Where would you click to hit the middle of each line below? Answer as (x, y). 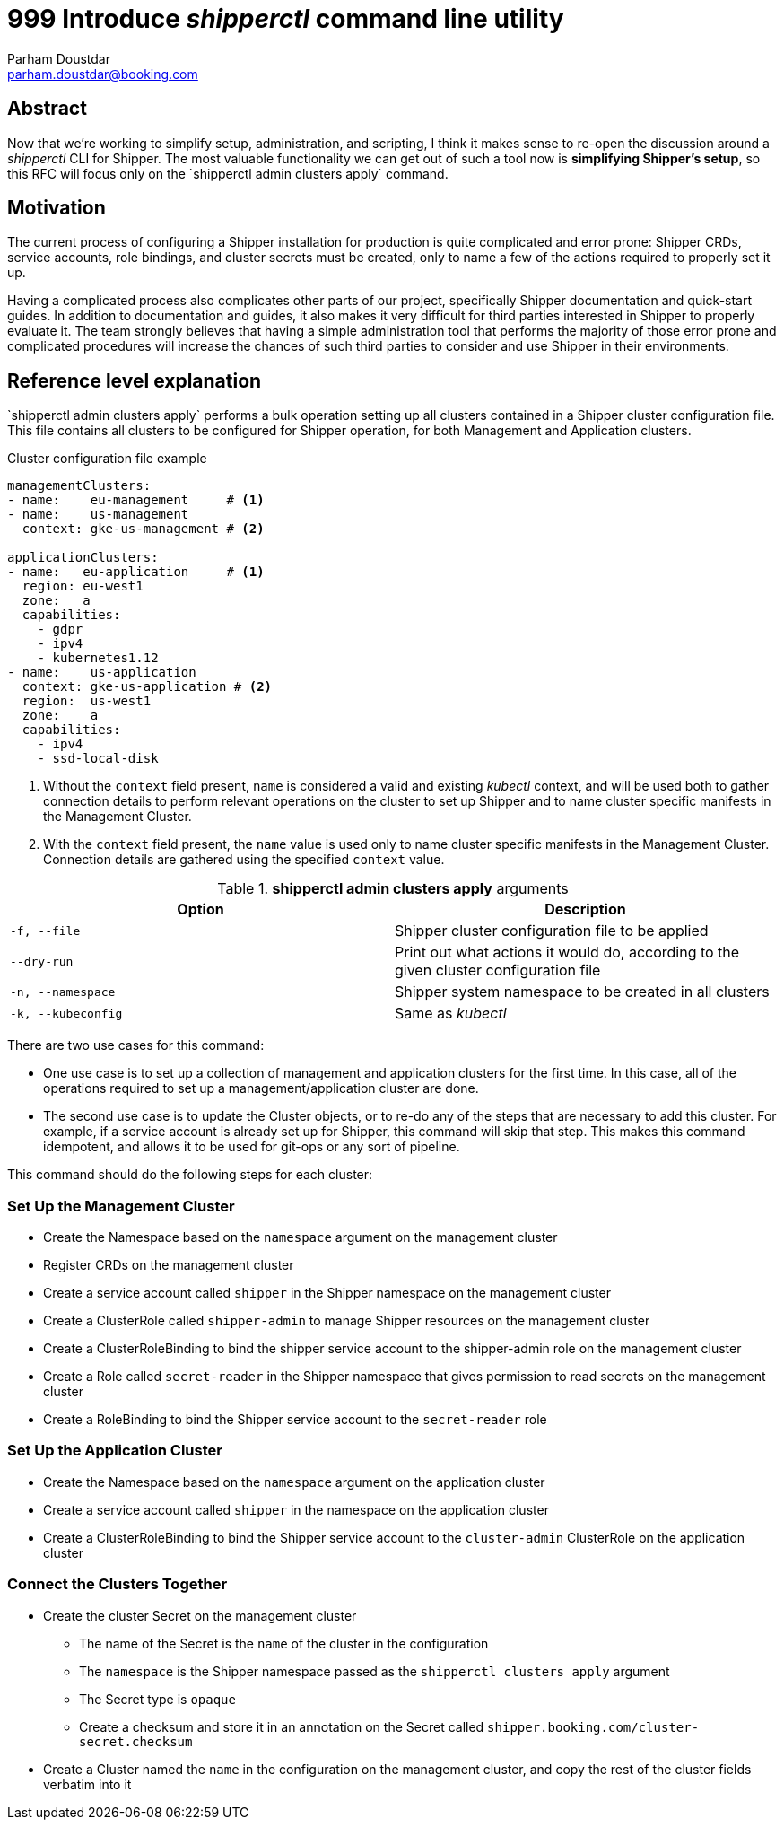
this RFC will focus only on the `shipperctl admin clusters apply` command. (228, 173)
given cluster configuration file (498, 970)
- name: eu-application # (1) (136, 572)
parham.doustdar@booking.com (103, 74)
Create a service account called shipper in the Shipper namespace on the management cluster (327, 1293)
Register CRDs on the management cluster (169, 1265)
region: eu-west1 (83, 586)
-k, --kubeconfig (66, 1013)
